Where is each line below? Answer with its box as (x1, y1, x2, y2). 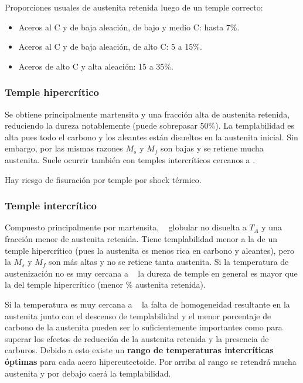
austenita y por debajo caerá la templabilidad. (5, 367, 171, 379)
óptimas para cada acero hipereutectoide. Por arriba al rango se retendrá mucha (5, 355, 297, 367)
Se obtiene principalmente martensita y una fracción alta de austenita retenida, (5, 108, 290, 120)
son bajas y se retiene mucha (161, 142, 264, 154)
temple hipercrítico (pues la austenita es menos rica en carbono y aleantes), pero (5, 244, 295, 256)
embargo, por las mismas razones (5, 142, 123, 154)
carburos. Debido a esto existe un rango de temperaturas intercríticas (5, 344, 274, 356)
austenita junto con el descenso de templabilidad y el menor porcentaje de (5, 309, 271, 322)
